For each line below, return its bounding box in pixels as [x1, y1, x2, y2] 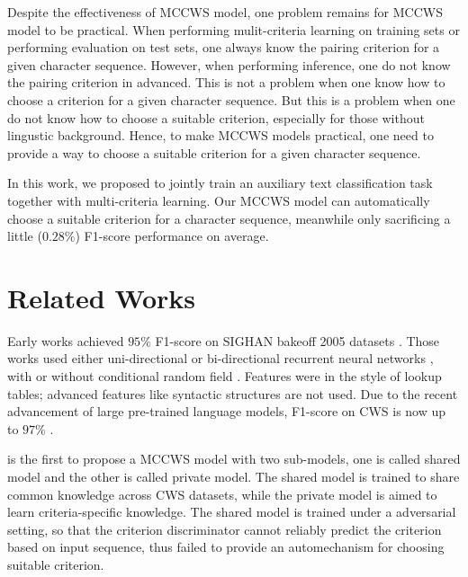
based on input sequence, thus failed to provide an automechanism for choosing [7, 537, 445, 556]
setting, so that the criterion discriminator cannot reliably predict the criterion [7, 519, 442, 538]
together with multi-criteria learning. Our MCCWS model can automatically [7, 191, 430, 209]
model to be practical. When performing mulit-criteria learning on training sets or [7, 20, 460, 39]
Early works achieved [7, 331, 124, 350]
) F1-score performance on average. [75, 226, 269, 245]
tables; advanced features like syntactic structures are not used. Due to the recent [7, 384, 458, 403]
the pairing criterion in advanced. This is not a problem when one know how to [7, 73, 445, 92]
